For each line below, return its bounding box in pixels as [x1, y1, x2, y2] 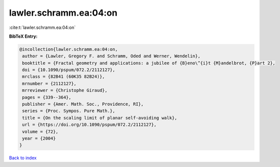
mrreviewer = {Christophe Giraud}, [22, 88, 108, 93]
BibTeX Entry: [9, 33, 38, 39]
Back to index [9, 155, 37, 161]
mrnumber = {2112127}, [22, 81, 77, 86]
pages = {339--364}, [22, 95, 72, 100]
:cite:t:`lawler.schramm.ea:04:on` [9, 24, 76, 30]
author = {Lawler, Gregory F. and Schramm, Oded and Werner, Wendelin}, [22, 53, 201, 59]
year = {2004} [22, 136, 56, 141]
